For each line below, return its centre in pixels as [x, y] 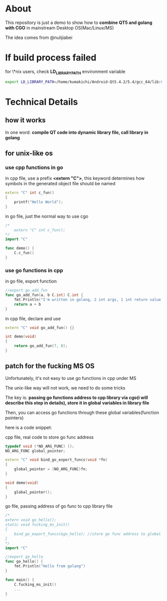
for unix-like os [29, 153]
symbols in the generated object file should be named [60, 184]
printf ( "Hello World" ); [39, 202]
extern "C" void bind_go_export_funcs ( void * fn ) [56, 460]
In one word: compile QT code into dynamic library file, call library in [77, 132]
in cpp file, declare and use [33, 318]
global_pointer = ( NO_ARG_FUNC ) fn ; [51, 469]
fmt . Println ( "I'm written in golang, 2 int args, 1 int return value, [89, 300]
